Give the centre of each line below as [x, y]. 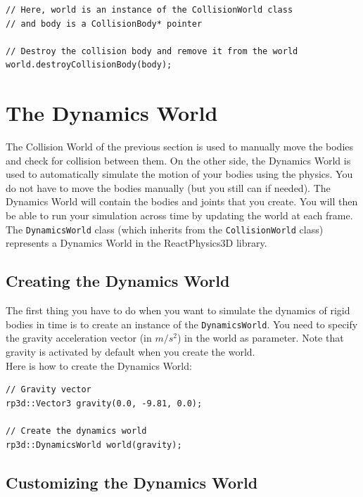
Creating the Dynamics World [118, 281]
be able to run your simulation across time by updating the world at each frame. [179, 215]
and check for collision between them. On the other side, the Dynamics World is [178, 160]
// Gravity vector [49, 390]
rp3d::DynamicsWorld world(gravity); [94, 445]
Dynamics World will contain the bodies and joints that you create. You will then [182, 201]
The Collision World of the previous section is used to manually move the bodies [180, 147]
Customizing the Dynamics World [132, 482]
